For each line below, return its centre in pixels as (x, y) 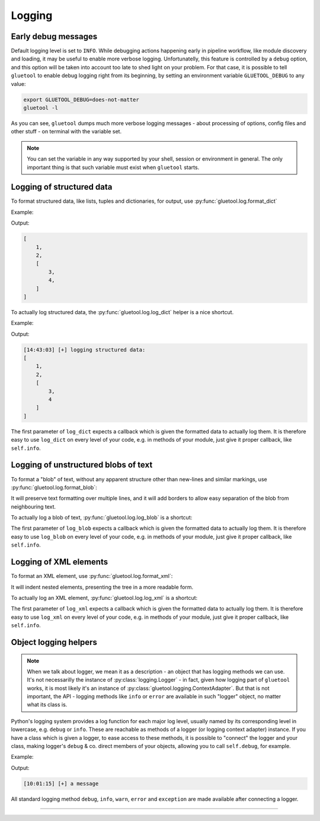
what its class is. (47, 705)
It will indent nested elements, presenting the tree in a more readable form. (102, 587)
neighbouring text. (33, 506)
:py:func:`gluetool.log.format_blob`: (54, 487)
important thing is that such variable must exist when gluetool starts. (113, 167)
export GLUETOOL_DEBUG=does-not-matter (81, 100)
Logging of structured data (62, 187)
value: (18, 84)
